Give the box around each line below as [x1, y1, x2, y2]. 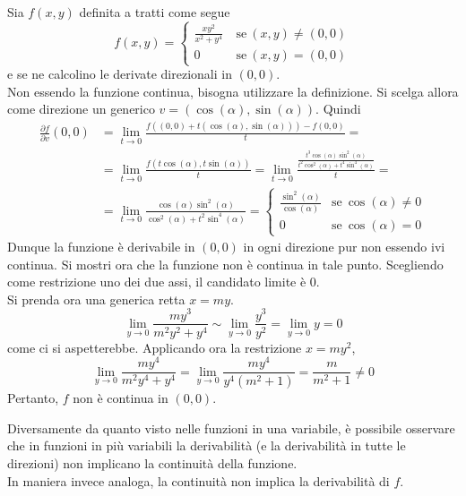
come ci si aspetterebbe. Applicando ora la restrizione [7, 338, 302, 356]
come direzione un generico [7, 99, 155, 118]
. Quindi [315, 99, 361, 118]
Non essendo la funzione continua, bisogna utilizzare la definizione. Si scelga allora [7, 81, 459, 100]
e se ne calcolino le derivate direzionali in [7, 64, 232, 83]
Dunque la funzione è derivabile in [7, 237, 195, 256]
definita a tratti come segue [79, 3, 230, 21]
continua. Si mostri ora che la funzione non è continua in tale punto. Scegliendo [7, 254, 444, 273]
